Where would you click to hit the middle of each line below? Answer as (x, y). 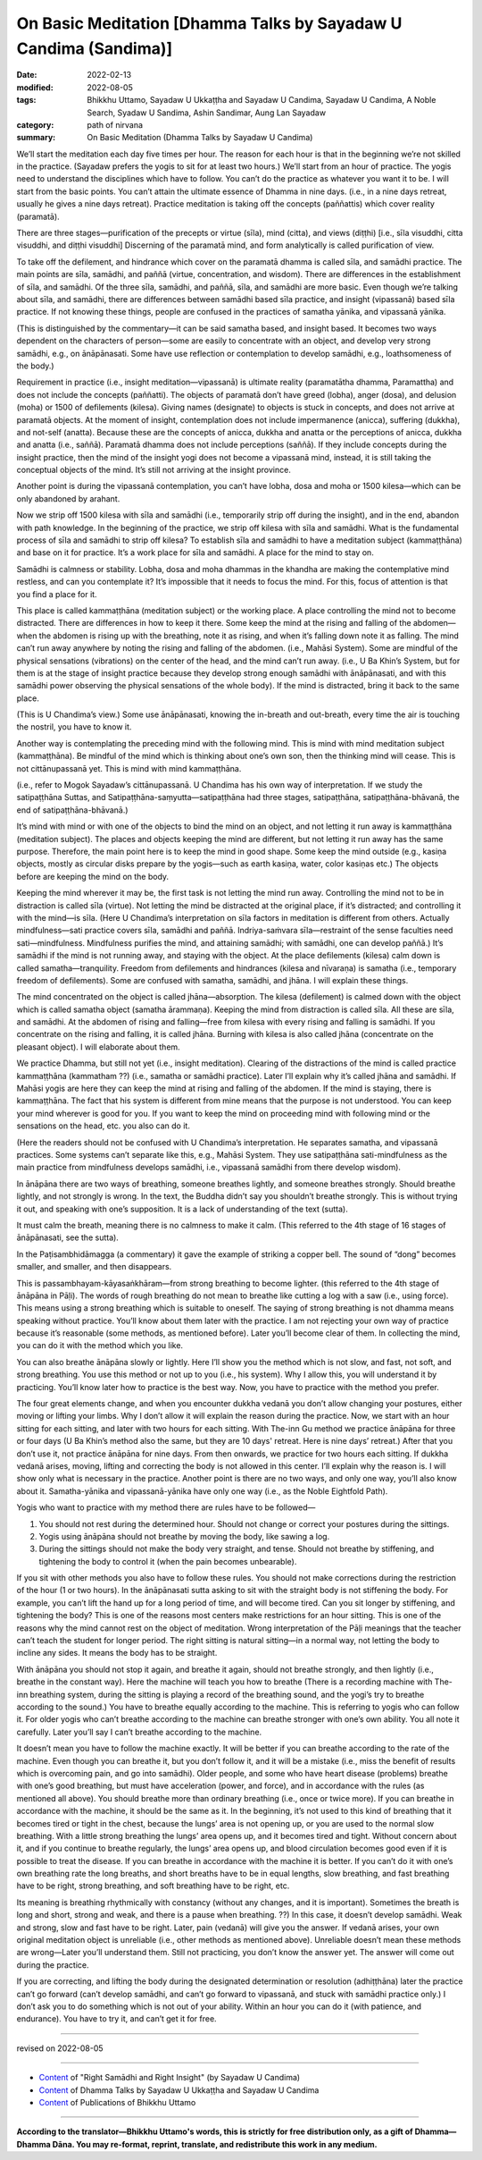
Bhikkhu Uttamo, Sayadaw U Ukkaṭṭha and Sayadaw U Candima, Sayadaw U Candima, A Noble (262, 100)
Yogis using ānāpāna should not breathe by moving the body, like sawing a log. (184, 1536)
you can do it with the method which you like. (100, 1346)
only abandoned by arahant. (68, 498)
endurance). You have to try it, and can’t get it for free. (117, 2019)
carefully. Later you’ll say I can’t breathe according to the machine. (139, 1732)
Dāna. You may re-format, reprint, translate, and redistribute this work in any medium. (215, 2144)
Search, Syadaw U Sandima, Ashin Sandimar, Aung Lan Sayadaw (206, 113)
